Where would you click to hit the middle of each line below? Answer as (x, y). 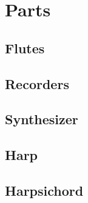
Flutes (25, 48)
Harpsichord (44, 190)
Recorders (37, 83)
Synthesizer (42, 119)
